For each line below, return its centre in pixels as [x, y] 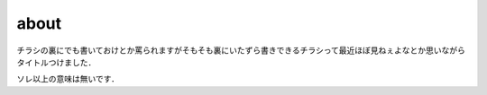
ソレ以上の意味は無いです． [68, 79]
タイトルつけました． [56, 62]
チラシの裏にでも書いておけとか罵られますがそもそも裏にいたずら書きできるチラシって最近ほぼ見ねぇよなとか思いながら [241, 50]
